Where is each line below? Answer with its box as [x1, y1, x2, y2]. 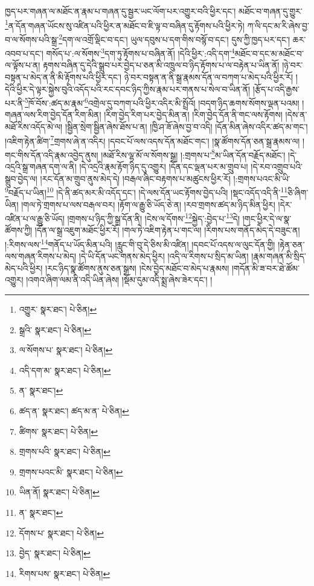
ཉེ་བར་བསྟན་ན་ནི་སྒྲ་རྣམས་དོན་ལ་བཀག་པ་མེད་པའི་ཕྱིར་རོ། [124, 70, 293, 83]
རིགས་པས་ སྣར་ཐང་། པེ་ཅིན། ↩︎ [19, 567, 111, 579]
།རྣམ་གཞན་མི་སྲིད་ [251, 250, 306, 262]
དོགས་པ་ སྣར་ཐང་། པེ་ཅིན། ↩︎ [19, 526, 104, 539]
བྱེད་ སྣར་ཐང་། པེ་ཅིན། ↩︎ [19, 547, 91, 559]
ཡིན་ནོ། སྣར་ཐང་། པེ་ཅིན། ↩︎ [19, 486, 100, 498]
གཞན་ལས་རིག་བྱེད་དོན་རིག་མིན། [5, 108, 101, 121]
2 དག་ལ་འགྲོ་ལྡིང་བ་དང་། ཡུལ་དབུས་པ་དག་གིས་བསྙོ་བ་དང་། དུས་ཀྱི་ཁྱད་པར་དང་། [59, 31, 290, 45]
